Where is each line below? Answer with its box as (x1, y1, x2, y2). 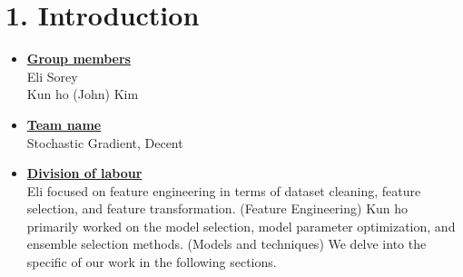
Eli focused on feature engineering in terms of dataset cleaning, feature (26, 181, 421, 200)
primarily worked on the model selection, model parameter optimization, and (26, 216, 456, 235)
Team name (26, 114, 102, 134)
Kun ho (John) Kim (26, 84, 139, 104)
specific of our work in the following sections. (26, 252, 277, 272)
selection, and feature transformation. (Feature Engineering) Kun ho (26, 199, 409, 218)
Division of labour (26, 163, 143, 183)
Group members (26, 49, 131, 68)
